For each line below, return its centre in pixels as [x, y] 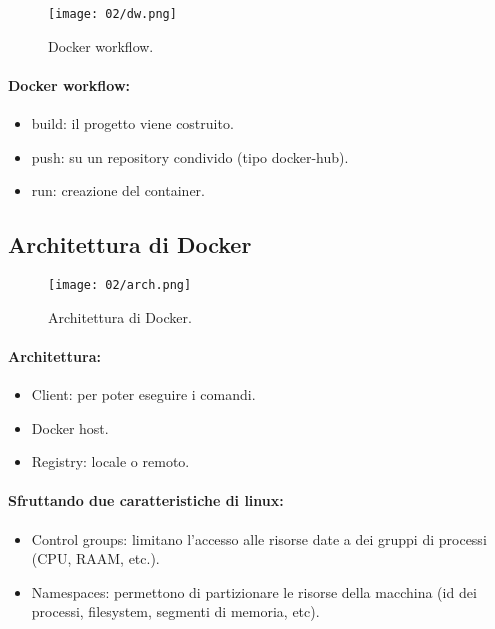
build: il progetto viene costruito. [132, 123]
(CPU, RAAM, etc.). [95, 558]
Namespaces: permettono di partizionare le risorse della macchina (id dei [254, 591]
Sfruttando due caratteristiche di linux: [146, 500]
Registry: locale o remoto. [110, 461]
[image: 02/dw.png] [112, 14]
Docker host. [70, 427]
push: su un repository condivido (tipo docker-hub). [190, 156]
